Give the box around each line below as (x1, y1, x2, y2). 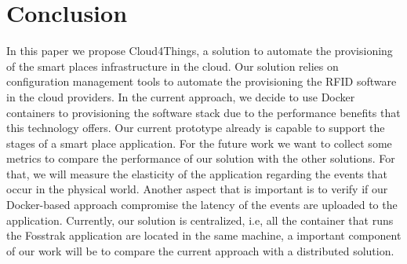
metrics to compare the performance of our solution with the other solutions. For (6, 150, 395, 167)
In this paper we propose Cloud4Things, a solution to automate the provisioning (6, 42, 393, 59)
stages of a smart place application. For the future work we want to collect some (6, 134, 392, 151)
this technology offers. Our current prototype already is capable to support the (6, 119, 385, 136)
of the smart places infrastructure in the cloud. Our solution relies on (6, 57, 339, 74)
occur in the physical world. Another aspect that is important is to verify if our (6, 181, 388, 197)
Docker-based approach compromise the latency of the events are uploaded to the (6, 196, 398, 213)
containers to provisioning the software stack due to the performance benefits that (6, 104, 401, 120)
